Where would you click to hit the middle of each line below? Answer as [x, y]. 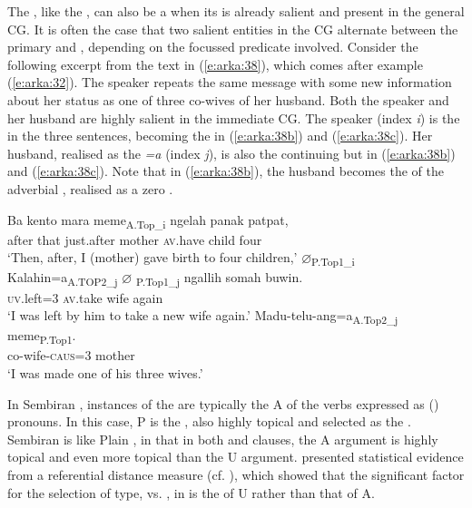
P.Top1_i [333, 262]
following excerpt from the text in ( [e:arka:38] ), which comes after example [215, 64]
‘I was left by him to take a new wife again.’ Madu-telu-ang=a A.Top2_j [203, 316]
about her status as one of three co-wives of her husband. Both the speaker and [228, 99]
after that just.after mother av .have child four [135, 239]
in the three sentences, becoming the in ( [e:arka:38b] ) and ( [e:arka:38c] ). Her [220, 136]
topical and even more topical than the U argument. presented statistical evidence [236, 457]
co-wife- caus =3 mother [71, 355]
